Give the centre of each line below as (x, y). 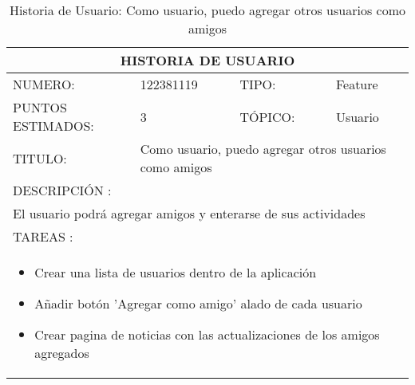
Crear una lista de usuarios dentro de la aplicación (176, 272)
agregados (62, 353)
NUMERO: (44, 84)
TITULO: (40, 158)
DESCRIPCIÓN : (62, 190)
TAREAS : (43, 236)
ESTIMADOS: (53, 126)
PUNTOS (40, 107)
